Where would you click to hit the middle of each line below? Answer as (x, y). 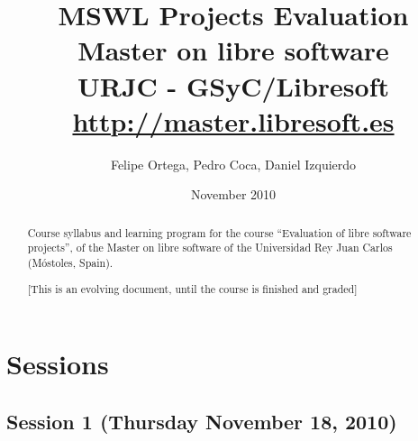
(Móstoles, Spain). (70, 262)
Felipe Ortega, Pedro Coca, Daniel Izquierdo (233, 164)
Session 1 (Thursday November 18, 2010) (202, 421)
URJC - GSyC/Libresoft (233, 85)
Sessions (58, 364)
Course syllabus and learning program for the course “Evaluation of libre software (219, 232)
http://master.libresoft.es (233, 120)
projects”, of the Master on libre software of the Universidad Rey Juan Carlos (210, 248)
